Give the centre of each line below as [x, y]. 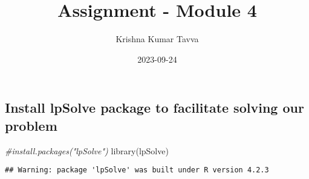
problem [31, 125]
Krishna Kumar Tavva [157, 39]
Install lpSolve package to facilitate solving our [154, 108]
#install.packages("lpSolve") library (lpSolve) [87, 150]
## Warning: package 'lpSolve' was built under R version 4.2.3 [137, 170]
